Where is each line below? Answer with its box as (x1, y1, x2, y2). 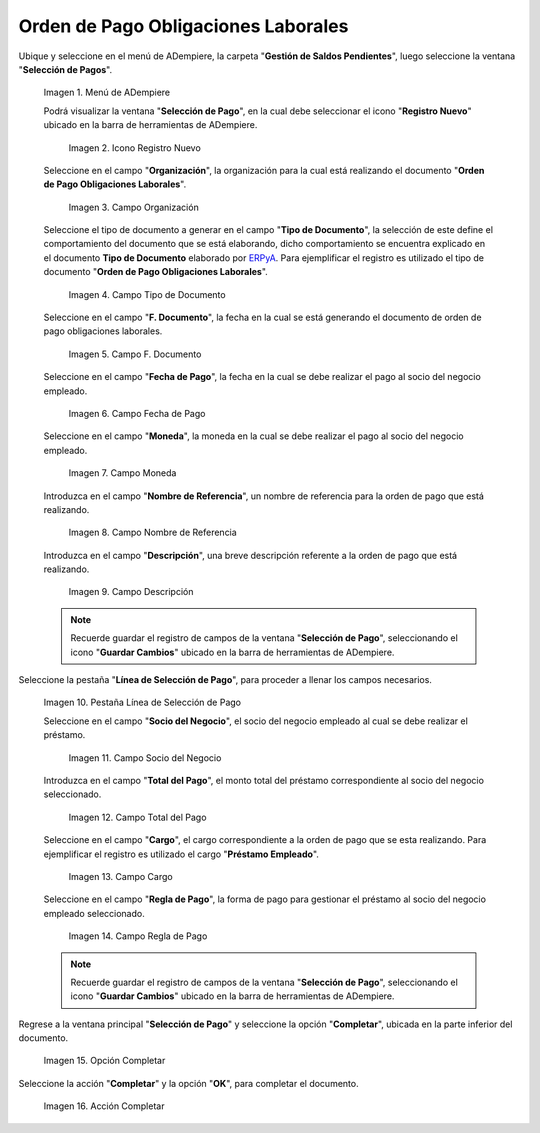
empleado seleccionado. (43, 907, 145, 919)
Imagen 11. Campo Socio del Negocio (68, 751, 222, 764)
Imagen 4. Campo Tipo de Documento (68, 288, 226, 300)
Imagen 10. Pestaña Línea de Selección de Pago (43, 696, 242, 709)
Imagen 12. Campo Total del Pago (68, 811, 207, 823)
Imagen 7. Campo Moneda (68, 467, 177, 479)
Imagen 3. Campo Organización (68, 201, 199, 213)
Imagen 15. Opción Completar (43, 1055, 166, 1067)
